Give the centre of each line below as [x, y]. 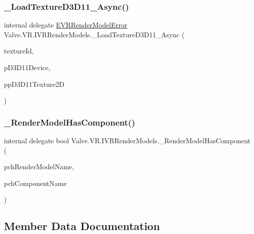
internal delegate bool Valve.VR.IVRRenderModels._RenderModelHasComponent [127, 140]
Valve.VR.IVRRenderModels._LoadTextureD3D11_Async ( [94, 34]
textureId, [19, 51]
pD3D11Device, [27, 67]
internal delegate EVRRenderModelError [66, 25]
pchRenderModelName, [39, 167]
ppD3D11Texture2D [34, 84]
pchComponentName [35, 183]
